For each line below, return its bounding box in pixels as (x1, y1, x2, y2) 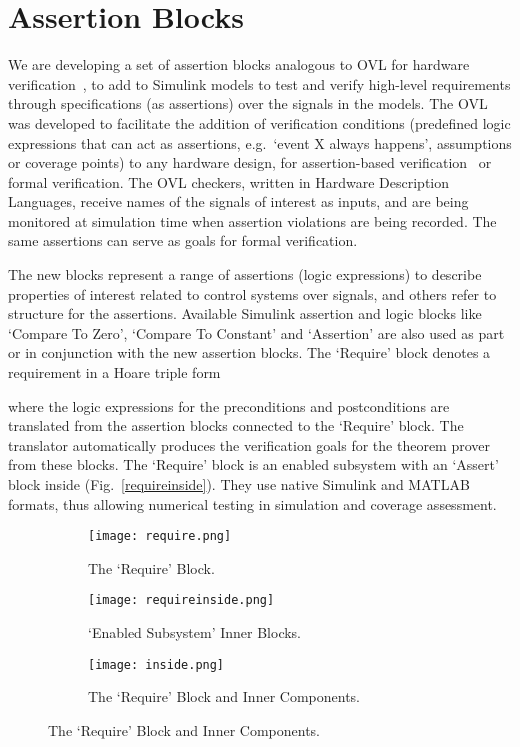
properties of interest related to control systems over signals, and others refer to (8, 283, 497, 304)
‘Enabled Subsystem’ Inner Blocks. (88, 622, 302, 643)
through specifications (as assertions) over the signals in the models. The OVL (8, 93, 488, 114)
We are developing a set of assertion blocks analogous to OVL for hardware (8, 54, 470, 75)
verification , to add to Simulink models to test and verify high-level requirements (8, 73, 511, 94)
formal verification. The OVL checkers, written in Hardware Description (8, 171, 450, 192)
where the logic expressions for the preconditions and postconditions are (8, 395, 450, 416)
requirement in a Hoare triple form (8, 362, 221, 383)
